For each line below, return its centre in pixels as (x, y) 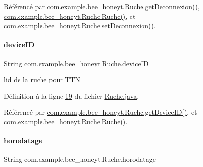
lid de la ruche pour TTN (42, 79)
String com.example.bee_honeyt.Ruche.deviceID (76, 63)
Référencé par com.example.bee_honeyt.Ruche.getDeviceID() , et (101, 112)
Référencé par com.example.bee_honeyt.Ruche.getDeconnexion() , (102, 6)
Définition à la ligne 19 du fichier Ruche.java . (71, 95)
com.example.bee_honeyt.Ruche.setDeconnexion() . (80, 25)
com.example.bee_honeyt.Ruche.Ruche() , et (70, 16)
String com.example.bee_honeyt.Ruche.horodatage (80, 159)
